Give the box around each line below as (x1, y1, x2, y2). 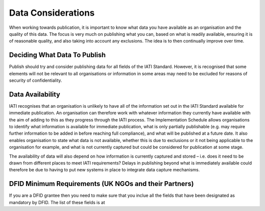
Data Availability (9, 90, 60, 98)
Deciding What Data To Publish (9, 51, 106, 59)
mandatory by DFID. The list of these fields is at (9, 199, 105, 205)
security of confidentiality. (9, 77, 62, 83)
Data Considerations (9, 7, 95, 18)
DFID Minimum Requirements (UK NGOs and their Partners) (9, 180, 194, 188)
